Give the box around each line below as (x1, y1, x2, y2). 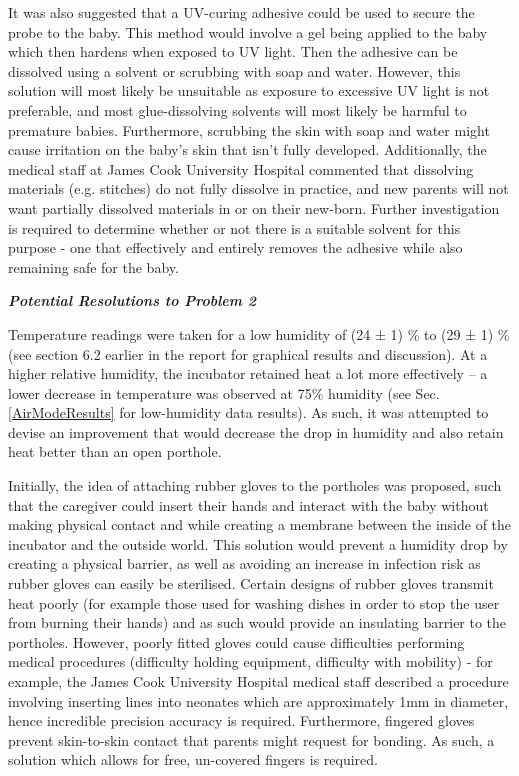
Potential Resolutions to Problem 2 (8, 290, 257, 311)
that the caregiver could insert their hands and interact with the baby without (8, 494, 489, 515)
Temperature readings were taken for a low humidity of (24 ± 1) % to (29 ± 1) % (8, 323, 510, 344)
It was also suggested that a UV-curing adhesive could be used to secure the (8, 2, 475, 22)
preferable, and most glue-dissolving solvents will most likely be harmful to (8, 99, 467, 120)
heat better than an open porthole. (8, 441, 222, 462)
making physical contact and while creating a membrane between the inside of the (8, 514, 512, 535)
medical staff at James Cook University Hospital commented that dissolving (8, 158, 474, 179)
